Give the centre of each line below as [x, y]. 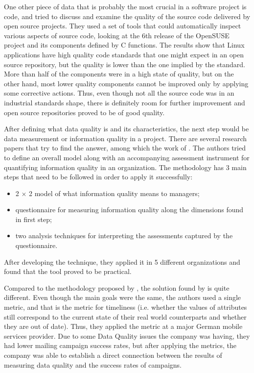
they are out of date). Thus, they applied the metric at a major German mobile [123, 326]
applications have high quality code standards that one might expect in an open [124, 54]
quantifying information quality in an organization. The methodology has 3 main [125, 167]
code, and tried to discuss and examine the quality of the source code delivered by [127, 16]
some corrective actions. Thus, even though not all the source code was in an [119, 93]
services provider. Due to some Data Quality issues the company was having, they [127, 336]
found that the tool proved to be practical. [68, 271]
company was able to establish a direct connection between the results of [113, 355]
